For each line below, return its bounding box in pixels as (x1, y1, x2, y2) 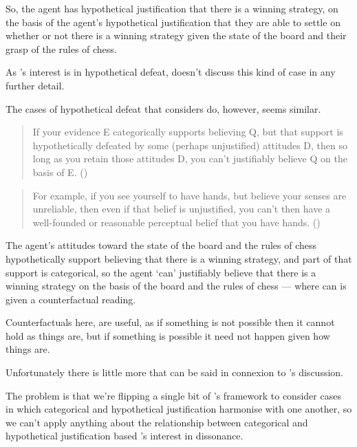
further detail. (6, 78, 65, 92)
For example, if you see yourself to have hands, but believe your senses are (32, 188, 347, 202)
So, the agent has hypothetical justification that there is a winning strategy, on (6, 1, 338, 15)
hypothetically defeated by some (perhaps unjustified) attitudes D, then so (32, 138, 348, 152)
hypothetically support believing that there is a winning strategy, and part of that (6, 251, 352, 265)
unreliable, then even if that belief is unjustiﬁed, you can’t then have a (32, 201, 331, 216)
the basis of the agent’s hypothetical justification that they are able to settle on (6, 14, 340, 29)
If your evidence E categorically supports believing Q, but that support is (32, 124, 343, 139)
